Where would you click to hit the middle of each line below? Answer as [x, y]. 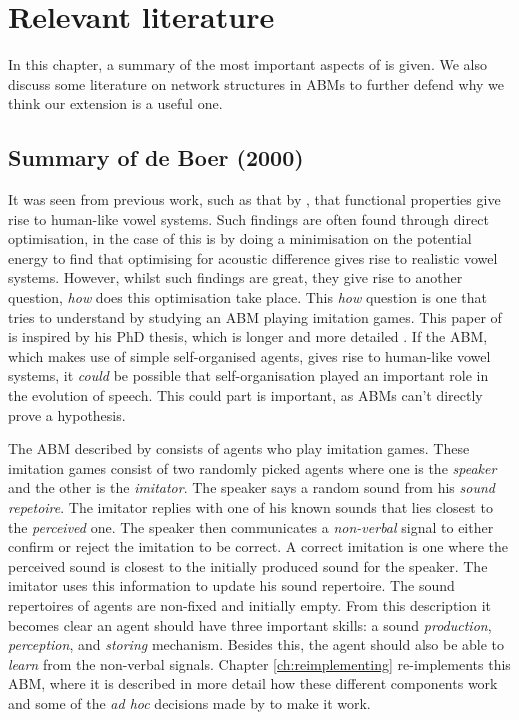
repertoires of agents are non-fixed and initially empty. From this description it [249, 604]
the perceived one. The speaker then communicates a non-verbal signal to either [251, 526]
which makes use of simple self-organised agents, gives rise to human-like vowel [249, 355]
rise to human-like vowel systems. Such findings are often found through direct [248, 218]
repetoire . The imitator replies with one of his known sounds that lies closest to [250, 507]
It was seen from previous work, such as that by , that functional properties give [254, 199]
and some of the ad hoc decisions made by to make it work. [189, 702]
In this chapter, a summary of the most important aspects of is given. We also [247, 64]
